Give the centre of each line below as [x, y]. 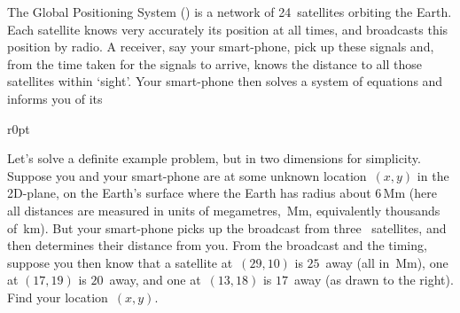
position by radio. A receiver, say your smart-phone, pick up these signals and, [221, 47]
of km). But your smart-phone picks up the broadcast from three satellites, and [227, 227]
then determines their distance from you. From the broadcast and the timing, [217, 245]
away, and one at [155, 280]
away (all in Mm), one [387, 262]
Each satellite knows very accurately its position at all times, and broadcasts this [228, 29]
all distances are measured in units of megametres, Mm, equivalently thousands [224, 210]
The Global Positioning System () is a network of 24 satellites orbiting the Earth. [230, 12]
